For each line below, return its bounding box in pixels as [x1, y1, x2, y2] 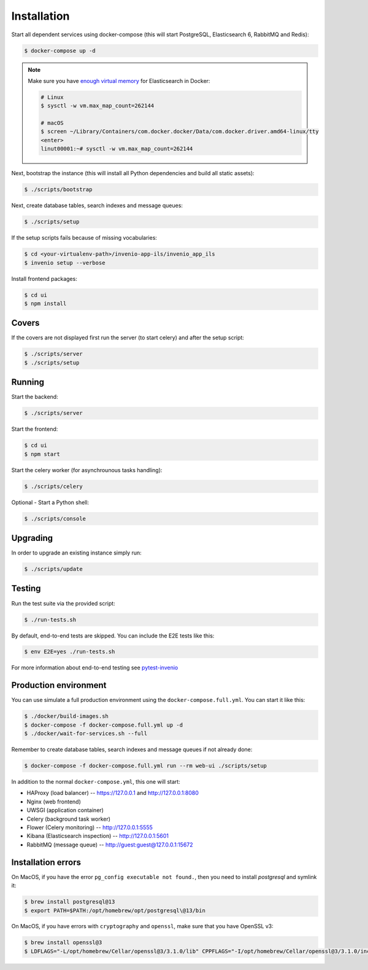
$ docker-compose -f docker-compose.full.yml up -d [24, 721, 183, 728]
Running [11, 377, 45, 387]
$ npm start [24, 451, 61, 457]
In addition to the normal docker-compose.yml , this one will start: [11, 778, 180, 786]
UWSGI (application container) [26, 806, 104, 814]
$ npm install [24, 300, 67, 307]
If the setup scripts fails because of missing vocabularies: [11, 234, 158, 242]
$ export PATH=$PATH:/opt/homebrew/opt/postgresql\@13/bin [24, 907, 205, 914]
